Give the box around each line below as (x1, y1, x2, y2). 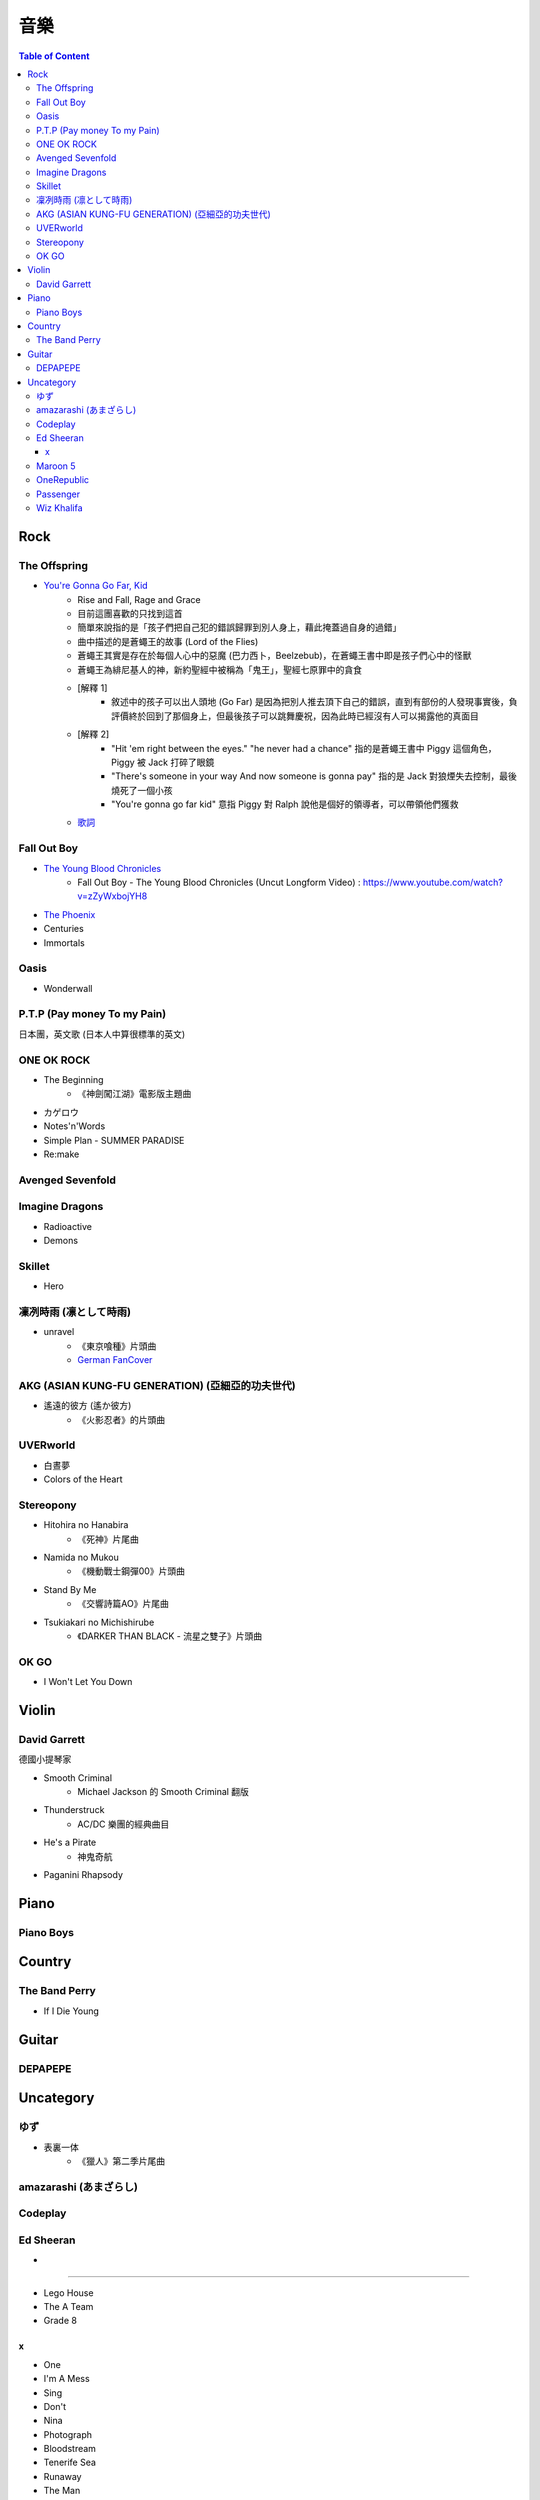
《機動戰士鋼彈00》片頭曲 (77, 1565, 185, 1577)
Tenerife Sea (43, 2456, 97, 2469)
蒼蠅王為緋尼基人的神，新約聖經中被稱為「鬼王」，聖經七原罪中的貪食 (77, 663, 362, 675)
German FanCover (77, 1354, 153, 1366)
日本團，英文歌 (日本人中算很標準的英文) (18, 1028, 186, 1040)
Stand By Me (43, 1583, 97, 1595)
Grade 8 (43, 2315, 77, 2327)
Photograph (43, 2428, 93, 2440)
